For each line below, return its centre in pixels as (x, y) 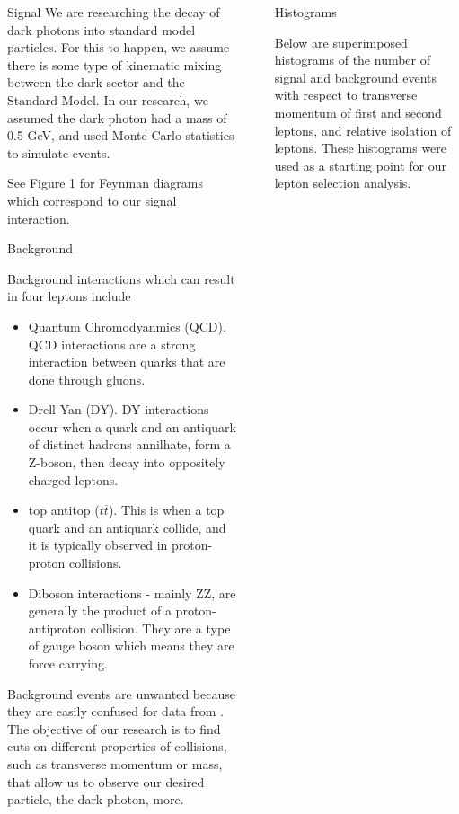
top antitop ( (64, 510)
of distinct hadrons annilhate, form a (129, 444)
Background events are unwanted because (121, 693)
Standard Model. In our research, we (108, 99)
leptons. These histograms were (361, 148)
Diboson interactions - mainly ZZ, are (132, 593)
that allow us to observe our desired (106, 781)
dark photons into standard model (102, 29)
